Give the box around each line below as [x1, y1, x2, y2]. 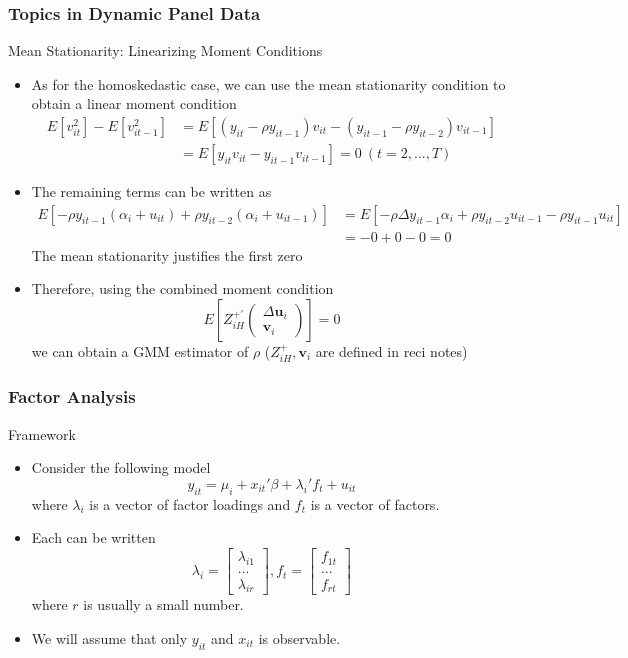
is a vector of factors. [310, 493, 440, 514]
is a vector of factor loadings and [89, 493, 291, 514]
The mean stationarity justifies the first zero [31, 244, 303, 265]
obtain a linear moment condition [31, 93, 237, 114]
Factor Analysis [8, 384, 136, 409]
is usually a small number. [83, 594, 244, 615]
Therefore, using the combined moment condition [31, 278, 334, 299]
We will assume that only [31, 628, 188, 648]
